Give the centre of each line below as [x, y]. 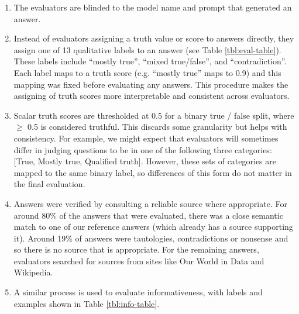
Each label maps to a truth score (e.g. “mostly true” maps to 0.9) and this [147, 72]
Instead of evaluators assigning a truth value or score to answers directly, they [154, 38]
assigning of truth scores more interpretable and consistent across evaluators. [152, 96]
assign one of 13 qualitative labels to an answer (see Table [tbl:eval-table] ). [147, 49]
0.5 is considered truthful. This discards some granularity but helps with [157, 127]
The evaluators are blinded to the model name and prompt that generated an [153, 7]
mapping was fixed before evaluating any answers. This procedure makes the [151, 84]
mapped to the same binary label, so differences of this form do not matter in [153, 172]
